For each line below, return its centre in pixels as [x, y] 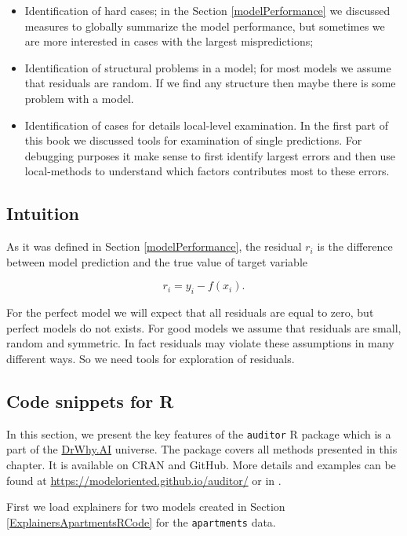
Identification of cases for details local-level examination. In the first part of [206, 125]
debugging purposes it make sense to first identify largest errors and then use [210, 155]
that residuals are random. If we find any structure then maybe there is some [210, 83]
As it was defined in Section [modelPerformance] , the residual [154, 246]
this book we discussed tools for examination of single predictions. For [193, 140]
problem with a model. [79, 98]
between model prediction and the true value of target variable [157, 261]
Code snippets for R [90, 400]
